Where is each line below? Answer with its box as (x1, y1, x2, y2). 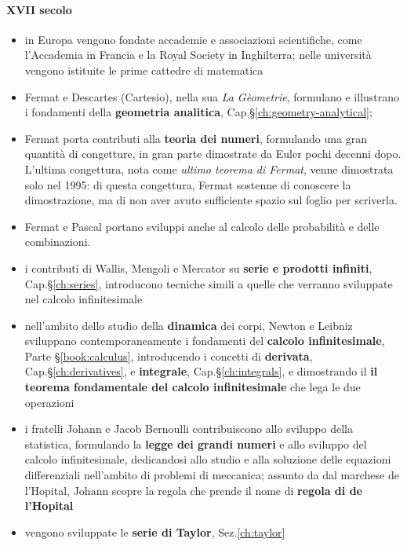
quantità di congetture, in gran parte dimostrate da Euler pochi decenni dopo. (24, 145, 402, 162)
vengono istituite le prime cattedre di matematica (24, 61, 263, 78)
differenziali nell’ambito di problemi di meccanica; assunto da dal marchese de (24, 467, 399, 483)
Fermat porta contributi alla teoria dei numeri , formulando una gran (24, 130, 367, 146)
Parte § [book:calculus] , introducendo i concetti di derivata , (24, 347, 313, 364)
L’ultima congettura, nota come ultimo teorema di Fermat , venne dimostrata (24, 160, 394, 177)
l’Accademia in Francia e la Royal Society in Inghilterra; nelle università (24, 46, 372, 63)
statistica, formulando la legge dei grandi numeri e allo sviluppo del (24, 435, 367, 452)
